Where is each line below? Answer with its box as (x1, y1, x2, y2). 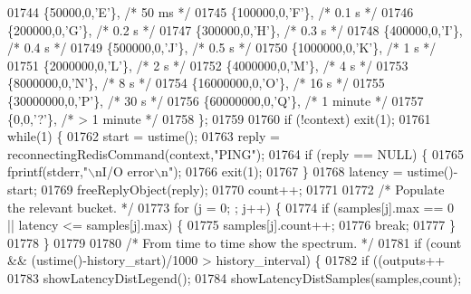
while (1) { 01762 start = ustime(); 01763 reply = (7, 127, 280, 146)
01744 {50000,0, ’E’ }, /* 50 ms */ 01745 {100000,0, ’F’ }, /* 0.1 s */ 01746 (7, 3, 414, 21)
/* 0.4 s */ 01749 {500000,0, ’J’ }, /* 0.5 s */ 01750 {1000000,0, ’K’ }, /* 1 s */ (7, 38, 437, 57)
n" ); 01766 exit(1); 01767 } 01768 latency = (161, 162, 403, 181)
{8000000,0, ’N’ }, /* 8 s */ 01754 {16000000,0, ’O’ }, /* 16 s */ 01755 (7, 73, 385, 92)
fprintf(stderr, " (7, 162, 89, 181)
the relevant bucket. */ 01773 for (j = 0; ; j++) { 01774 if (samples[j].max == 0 (7, 197, 454, 216)
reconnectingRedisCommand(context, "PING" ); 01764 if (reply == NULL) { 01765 (7, 144, 464, 163)
